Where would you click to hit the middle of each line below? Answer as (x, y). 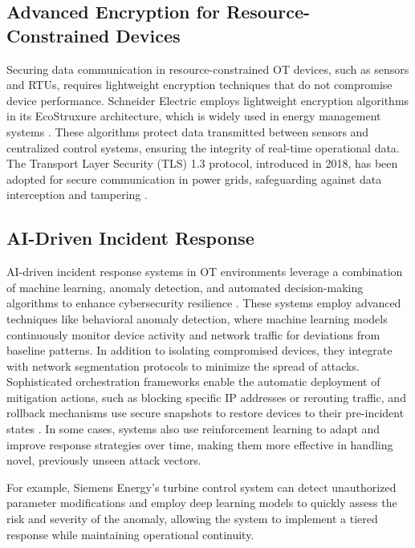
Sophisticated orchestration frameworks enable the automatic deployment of (193, 382)
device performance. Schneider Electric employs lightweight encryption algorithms (208, 100)
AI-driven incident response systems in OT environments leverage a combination (205, 272)
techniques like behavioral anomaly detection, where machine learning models (197, 318)
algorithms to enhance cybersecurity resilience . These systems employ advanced (204, 303)
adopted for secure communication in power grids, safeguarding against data (194, 179)
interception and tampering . (77, 195)
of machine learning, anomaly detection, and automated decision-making (185, 287)
